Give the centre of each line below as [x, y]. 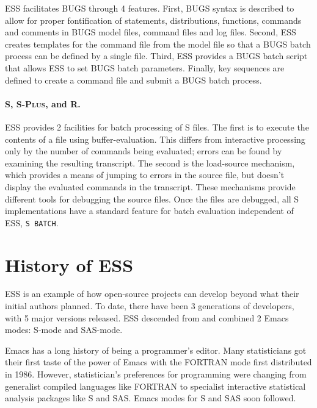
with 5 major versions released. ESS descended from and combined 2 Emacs [147, 317]
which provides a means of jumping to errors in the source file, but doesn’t [145, 175]
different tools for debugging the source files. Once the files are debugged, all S [152, 199]
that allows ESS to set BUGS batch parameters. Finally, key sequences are [145, 67]
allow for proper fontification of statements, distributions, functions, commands [153, 20]
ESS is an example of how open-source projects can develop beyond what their [152, 294]
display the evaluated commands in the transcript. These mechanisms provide [150, 186]
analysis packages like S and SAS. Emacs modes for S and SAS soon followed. [151, 398]
